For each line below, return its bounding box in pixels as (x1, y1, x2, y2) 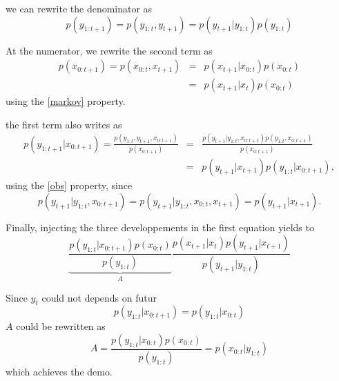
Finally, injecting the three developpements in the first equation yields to (6, 219, 314, 234)
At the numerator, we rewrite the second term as (6, 43, 213, 57)
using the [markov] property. (6, 94, 126, 108)
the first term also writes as (6, 117, 122, 131)
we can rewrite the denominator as (6, 1, 153, 15)
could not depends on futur (41, 290, 157, 304)
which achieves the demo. (6, 364, 113, 378)
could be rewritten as (16, 319, 106, 333)
